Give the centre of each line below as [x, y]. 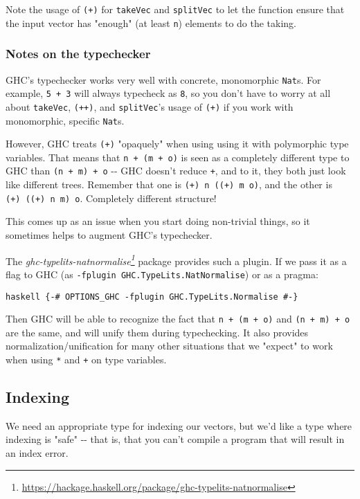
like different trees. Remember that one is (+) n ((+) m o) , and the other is [169, 184]
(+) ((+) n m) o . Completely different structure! [111, 198]
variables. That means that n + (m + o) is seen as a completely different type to [178, 157]
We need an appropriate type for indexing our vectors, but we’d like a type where [179, 425]
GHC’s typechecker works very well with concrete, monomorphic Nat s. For [163, 79]
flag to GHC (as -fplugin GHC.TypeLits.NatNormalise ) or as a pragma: [162, 274]
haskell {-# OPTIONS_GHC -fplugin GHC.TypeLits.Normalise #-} [152, 297]
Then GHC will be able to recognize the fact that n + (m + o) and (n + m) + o [178, 319]
